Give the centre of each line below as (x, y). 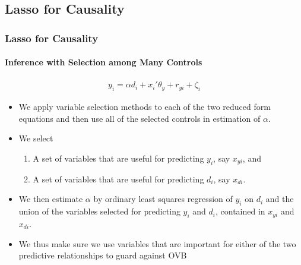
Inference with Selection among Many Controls (104, 62)
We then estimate (51, 199)
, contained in (240, 211)
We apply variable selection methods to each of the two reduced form (145, 107)
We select (36, 138)
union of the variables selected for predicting (99, 211)
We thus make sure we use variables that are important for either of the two (157, 243)
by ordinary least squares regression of (163, 199)
